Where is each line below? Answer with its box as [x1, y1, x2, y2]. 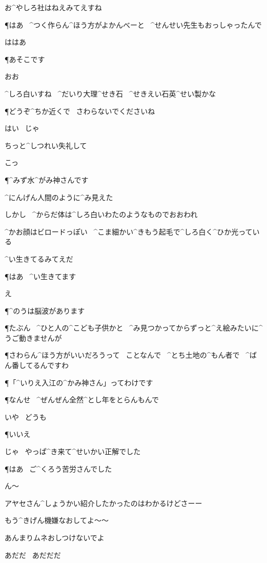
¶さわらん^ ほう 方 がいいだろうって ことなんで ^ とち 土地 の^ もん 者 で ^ [5, 350, 250, 360]
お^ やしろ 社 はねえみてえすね [5, 2, 102, 12]
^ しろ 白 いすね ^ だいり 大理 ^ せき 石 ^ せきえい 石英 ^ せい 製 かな [5, 88, 216, 99]
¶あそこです [5, 53, 45, 64]
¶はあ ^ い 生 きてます [5, 270, 76, 281]
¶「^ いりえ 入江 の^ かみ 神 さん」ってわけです [5, 377, 153, 387]
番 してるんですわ [12, 360, 69, 371]
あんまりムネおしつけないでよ [5, 532, 105, 542]
